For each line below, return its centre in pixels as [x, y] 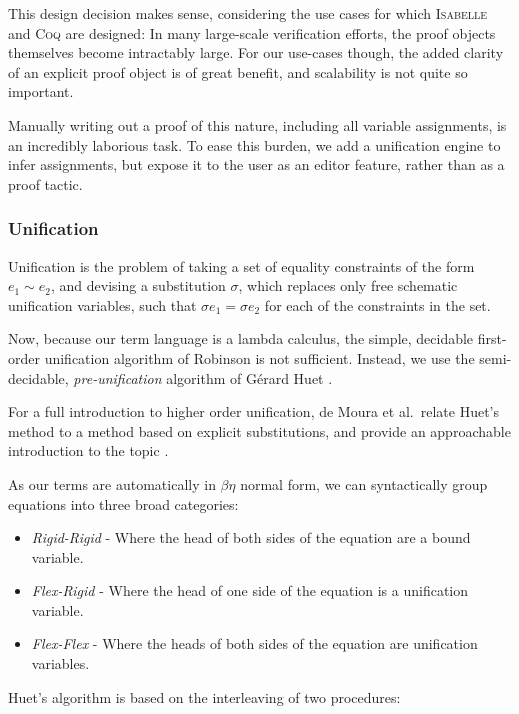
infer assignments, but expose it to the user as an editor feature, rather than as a [256, 164]
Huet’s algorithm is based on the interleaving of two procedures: [204, 696]
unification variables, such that [102, 304]
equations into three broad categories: [123, 503]
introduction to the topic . [88, 450]
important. [41, 91]
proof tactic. [45, 183]
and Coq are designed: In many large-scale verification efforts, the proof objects [252, 32]
